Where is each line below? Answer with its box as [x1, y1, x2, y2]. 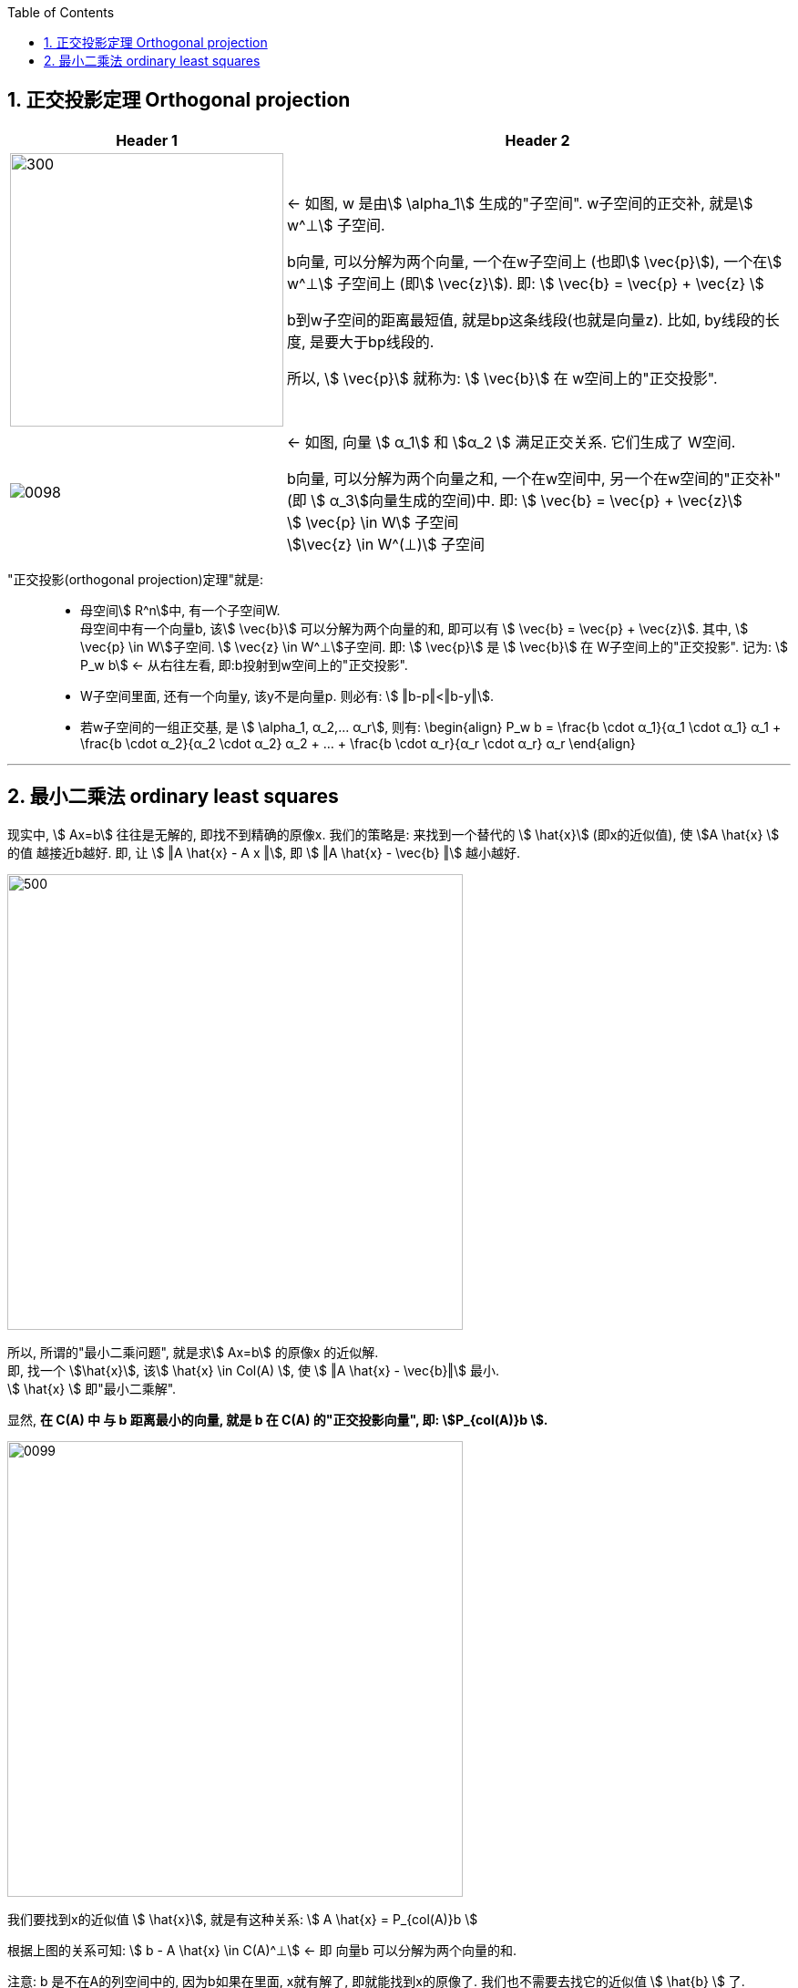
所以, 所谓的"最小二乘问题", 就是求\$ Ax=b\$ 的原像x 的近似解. [7, 1344, 379, 1360]
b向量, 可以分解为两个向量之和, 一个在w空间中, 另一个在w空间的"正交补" [287, 469, 782, 488]
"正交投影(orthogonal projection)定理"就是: [7, 571, 264, 587]
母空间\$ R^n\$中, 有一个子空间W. [80, 602, 281, 618]
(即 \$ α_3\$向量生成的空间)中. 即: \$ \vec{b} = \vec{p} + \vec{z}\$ [287, 490, 742, 510]
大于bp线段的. [339, 332, 435, 351]
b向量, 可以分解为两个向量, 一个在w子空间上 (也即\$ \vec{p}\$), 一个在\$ [287, 252, 783, 271]
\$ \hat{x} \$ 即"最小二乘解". [7, 1380, 177, 1396]
